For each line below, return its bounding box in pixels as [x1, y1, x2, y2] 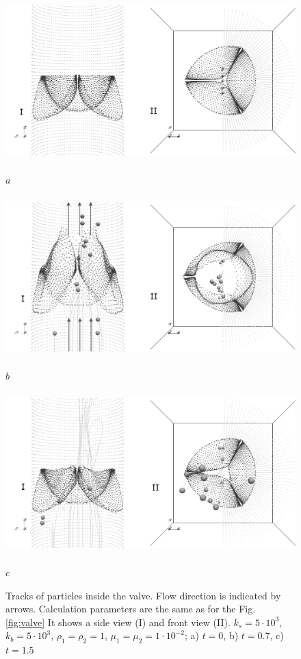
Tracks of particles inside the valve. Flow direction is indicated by [5, 588, 281, 602]
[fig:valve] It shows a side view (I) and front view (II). [5, 614, 231, 629]
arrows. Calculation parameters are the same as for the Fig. [5, 601, 256, 616]
